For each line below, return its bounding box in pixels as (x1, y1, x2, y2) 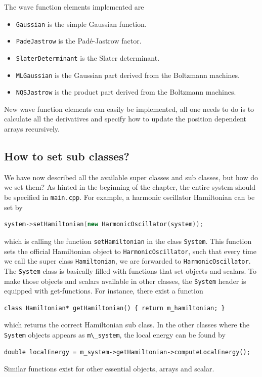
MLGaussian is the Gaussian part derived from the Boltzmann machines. (16, 69, 240, 80)
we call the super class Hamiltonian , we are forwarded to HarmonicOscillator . (4, 256, 251, 266)
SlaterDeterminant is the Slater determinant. (16, 52, 160, 63)
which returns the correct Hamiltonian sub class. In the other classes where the (4, 319, 249, 330)
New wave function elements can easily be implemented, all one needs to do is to (4, 103, 254, 114)
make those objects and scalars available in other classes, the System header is (4, 275, 246, 286)
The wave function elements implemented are (4, 2, 144, 12)
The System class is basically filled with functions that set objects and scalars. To (4, 265, 257, 276)
